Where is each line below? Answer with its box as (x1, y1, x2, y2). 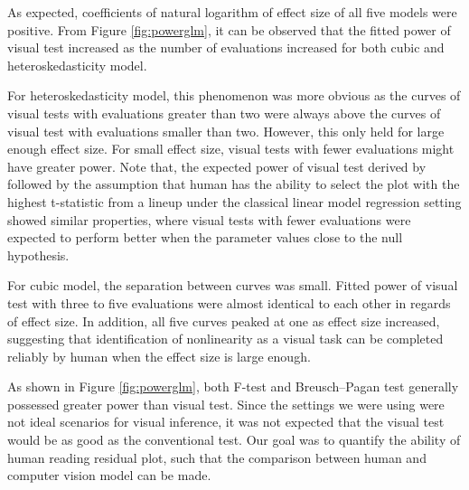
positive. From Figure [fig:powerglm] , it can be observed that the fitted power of (7, 20, 451, 39)
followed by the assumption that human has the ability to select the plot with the (7, 174, 460, 193)
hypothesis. (7, 245, 70, 264)
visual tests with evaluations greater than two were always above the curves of (7, 103, 441, 122)
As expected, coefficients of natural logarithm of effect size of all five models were (7, 3, 457, 21)
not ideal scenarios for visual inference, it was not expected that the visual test (7, 412, 445, 431)
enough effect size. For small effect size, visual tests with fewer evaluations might (7, 139, 455, 158)
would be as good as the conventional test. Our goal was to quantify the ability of (7, 430, 461, 449)
